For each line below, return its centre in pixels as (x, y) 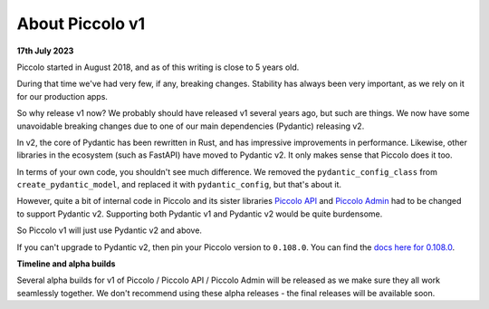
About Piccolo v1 (81, 24)
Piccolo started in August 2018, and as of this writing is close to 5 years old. (158, 67)
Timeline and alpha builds (66, 264)
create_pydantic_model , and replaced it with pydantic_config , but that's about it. (179, 185)
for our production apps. (62, 96)
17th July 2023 (45, 51)
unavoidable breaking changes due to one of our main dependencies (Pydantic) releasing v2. (191, 126)
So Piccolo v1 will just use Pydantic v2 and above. (110, 230)
